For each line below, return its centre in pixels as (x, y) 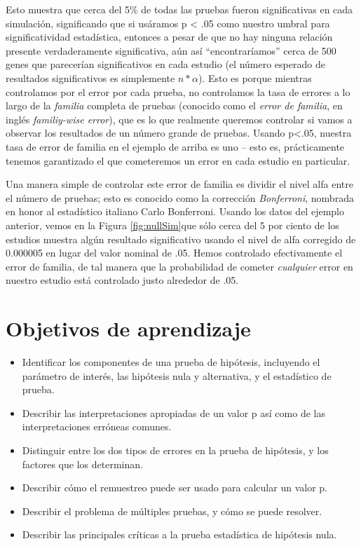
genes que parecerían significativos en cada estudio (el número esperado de (165, 64)
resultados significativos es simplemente (90, 77)
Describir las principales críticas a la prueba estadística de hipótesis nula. (179, 534)
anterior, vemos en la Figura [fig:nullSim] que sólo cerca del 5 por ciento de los (172, 225)
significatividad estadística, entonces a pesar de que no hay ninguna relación (169, 37)
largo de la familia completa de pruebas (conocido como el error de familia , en (174, 105)
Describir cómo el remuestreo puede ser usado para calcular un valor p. (175, 487)
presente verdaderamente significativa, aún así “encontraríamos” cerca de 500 (171, 50)
